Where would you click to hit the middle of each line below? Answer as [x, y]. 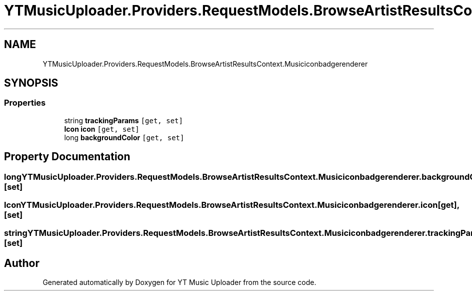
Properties [25, 103]
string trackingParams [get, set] [123, 120]
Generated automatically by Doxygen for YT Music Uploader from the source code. [179, 282]
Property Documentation [67, 157]
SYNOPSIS [31, 83]
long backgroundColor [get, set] [124, 137]
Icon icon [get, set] [102, 129]
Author [22, 263]
